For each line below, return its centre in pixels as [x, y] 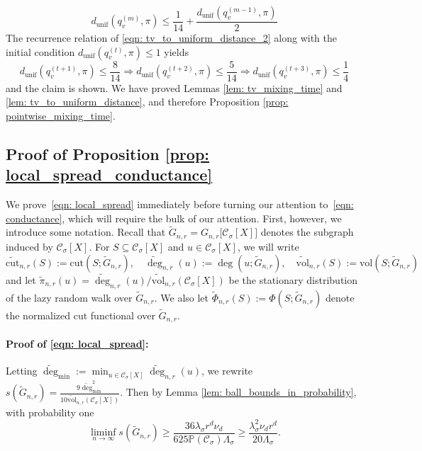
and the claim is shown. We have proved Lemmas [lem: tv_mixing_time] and [174, 87]
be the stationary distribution [293, 279]
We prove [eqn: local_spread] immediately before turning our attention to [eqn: [180, 204]
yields [177, 51]
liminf [104, 433]
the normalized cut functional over [80, 315]
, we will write [268, 246]
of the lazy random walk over [69, 297]
